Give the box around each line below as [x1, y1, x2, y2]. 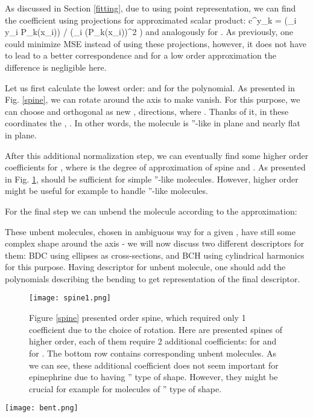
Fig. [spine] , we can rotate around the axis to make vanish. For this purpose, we [5, 93, 300, 106]
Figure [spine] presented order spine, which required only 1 [29, 311, 246, 324]
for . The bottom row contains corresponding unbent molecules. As [29, 346, 276, 359]
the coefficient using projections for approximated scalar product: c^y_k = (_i [5, 13, 297, 26]
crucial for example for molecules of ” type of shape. [29, 382, 222, 395]
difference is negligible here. [5, 60, 107, 73]
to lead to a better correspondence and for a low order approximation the [5, 49, 276, 62]
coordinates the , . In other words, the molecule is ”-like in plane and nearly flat [5, 117, 300, 129]
